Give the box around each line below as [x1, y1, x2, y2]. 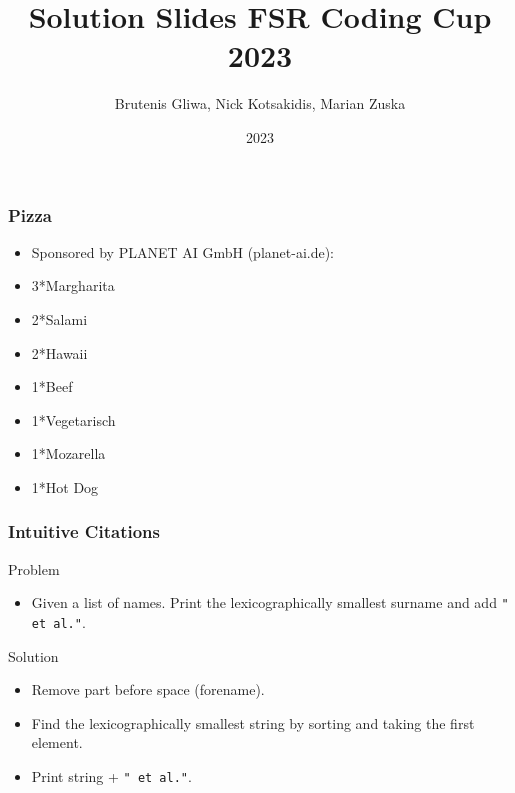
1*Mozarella [31, 443, 106, 464]
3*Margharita [31, 275, 115, 296]
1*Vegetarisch [31, 409, 116, 430]
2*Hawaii [31, 342, 88, 363]
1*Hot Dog [31, 476, 99, 497]
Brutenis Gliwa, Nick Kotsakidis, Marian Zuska [114, 93, 406, 114]
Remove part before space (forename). [31, 679, 265, 700]
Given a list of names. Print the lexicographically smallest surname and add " [31, 592, 509, 613]
